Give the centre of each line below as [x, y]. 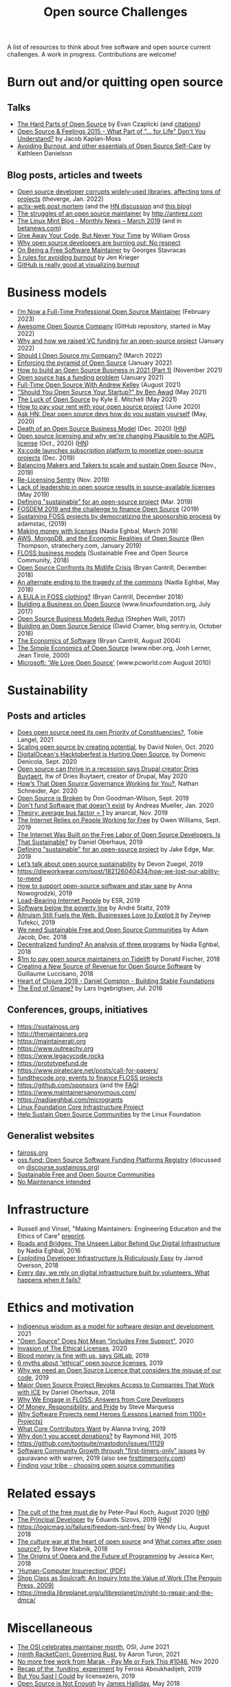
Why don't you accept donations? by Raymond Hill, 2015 [97, 1436]
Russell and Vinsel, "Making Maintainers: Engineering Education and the [119, 1229]
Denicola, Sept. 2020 [47, 761]
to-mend [30, 878]
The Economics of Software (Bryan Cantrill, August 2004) [99, 640]
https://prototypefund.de [52, 1063]
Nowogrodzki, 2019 [45, 893]
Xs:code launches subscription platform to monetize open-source [110, 450]
